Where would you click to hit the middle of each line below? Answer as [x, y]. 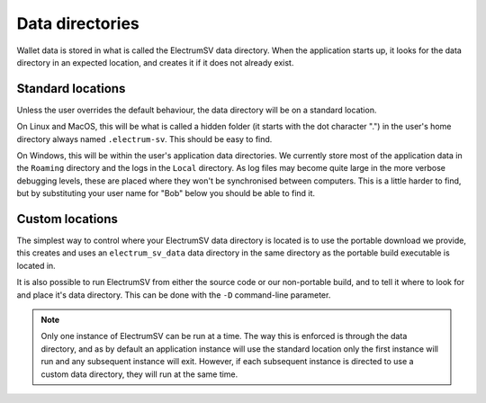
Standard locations [71, 89]
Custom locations [67, 219]
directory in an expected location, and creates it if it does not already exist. [155, 62]
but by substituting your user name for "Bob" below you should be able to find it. [166, 193]
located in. [36, 265]
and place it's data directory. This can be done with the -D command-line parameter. [174, 295]
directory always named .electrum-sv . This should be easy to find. [144, 139]
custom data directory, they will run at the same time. [139, 374]
